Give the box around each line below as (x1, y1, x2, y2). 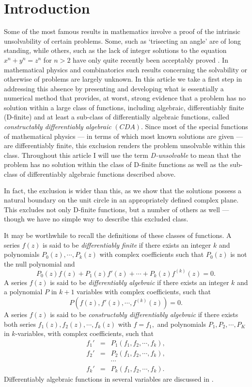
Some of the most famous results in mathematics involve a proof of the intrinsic (4, 26, 240, 36)
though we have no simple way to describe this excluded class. (4, 214, 189, 224)
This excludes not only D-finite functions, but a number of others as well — (4, 204, 229, 214)
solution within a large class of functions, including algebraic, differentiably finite (4, 102, 244, 112)
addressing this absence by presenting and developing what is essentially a (4, 83, 224, 93)
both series (4, 319, 36, 329)
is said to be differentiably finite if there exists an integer (43, 239, 211, 250)
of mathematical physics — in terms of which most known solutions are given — (4, 131, 243, 141)
